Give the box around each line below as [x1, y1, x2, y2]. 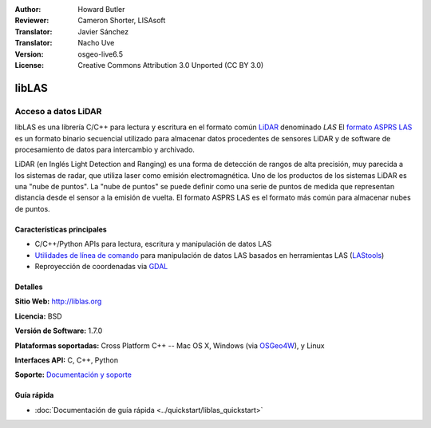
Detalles [14, 282, 43, 291]
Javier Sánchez [77, 26, 129, 36]
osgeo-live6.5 [77, 49, 124, 59]
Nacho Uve [77, 38, 115, 48]
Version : [14, 49, 44, 59]
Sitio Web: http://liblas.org [14, 296, 102, 307]
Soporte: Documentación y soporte [14, 370, 132, 379]
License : [14, 60, 44, 69]
